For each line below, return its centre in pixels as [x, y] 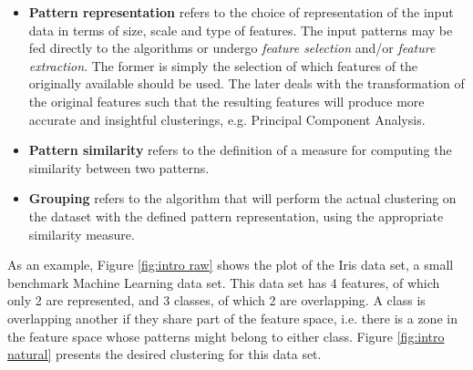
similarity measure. [82, 234]
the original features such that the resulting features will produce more [226, 101]
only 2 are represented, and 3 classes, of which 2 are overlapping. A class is [216, 300]
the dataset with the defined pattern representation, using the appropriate [236, 216]
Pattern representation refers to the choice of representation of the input [241, 12]
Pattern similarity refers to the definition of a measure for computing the [240, 150]
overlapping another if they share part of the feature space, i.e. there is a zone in [232, 318]
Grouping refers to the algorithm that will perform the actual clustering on [242, 198]
